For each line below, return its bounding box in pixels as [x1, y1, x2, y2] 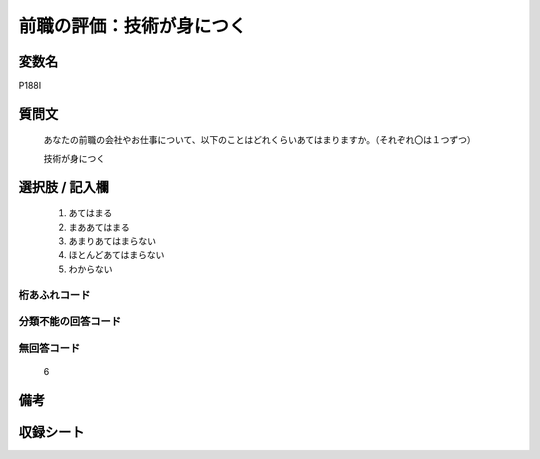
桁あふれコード [18, 288, 91, 302]
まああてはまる [68, 221, 130, 233]
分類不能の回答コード [18, 315, 122, 329]
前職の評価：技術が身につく [18, 15, 247, 37]
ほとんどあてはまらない [68, 249, 165, 261]
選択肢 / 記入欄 [18, 178, 110, 195]
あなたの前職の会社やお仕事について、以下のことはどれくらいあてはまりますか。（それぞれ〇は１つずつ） [43, 134, 477, 146]
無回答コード [18, 341, 81, 355]
